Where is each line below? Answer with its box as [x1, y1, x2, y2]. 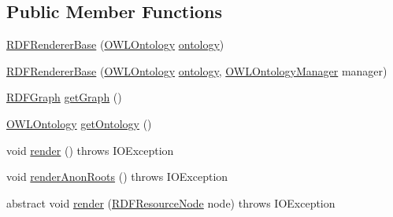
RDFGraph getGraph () [6, 89, 122, 105]
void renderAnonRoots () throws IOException [6, 168, 228, 185]
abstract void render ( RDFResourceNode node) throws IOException [6, 194, 336, 211]
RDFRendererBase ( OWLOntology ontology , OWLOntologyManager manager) [6, 62, 387, 79]
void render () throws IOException [6, 142, 174, 158]
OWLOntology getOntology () [6, 115, 152, 131]
